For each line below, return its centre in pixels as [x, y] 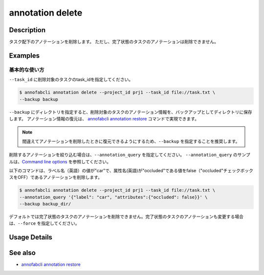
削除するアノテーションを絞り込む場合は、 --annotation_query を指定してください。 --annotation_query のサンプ [130, 155]
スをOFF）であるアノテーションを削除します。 [56, 177]
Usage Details [31, 237]
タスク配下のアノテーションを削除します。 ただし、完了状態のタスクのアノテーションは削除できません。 [114, 42]
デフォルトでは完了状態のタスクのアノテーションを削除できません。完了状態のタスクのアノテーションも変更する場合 [126, 216]
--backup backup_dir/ [45, 204]
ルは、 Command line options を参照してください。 [60, 161]
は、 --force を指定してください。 [44, 223]
